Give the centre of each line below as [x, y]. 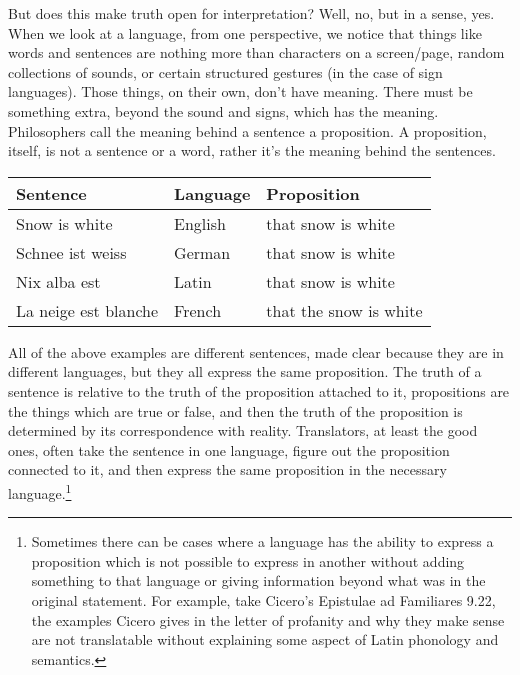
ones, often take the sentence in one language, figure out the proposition [229, 449]
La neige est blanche [87, 310]
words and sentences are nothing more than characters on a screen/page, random [256, 52]
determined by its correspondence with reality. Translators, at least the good [243, 430]
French [198, 310]
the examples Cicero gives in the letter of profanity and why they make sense [268, 619]
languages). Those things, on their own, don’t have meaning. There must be [240, 91]
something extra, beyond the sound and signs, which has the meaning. [223, 110]
